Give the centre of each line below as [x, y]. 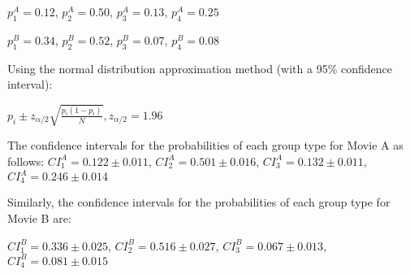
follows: [26, 161]
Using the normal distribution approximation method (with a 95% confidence [200, 68]
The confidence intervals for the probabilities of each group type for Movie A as [205, 145]
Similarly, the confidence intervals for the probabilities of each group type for [199, 202]
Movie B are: [39, 218]
